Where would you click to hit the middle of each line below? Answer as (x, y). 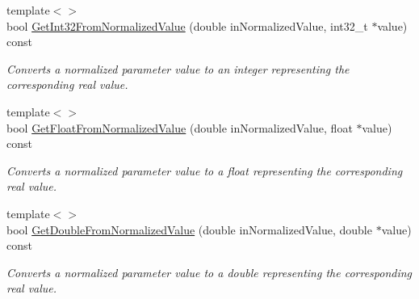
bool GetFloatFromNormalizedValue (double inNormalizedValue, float (180, 127)
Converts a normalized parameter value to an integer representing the (178, 68)
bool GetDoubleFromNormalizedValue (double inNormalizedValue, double (189, 229)
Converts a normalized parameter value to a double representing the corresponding (209, 272)
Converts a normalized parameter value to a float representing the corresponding (205, 170)
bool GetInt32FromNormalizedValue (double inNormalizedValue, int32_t (187, 25)
